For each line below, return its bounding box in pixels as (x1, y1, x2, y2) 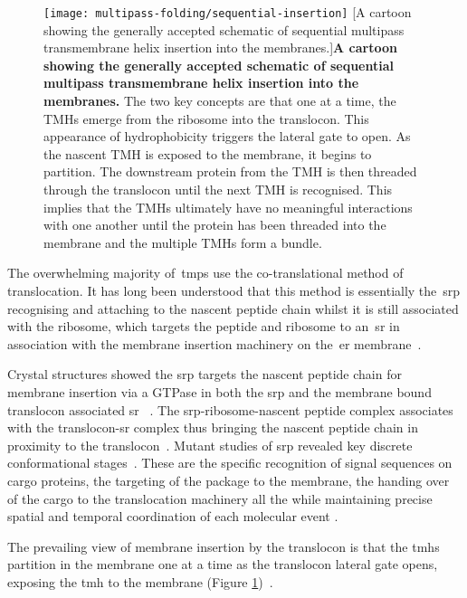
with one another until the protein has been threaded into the (43, 215, 386, 234)
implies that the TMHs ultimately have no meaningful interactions (43, 197, 413, 216)
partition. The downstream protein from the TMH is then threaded (43, 162, 417, 181)
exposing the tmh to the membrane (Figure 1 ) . (7, 572, 273, 591)
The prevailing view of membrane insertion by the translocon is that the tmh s (7, 536, 440, 555)
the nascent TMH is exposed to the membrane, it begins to (43, 144, 372, 163)
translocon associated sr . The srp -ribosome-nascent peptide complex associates (7, 400, 453, 419)
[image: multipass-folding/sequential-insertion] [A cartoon (43, 3, 412, 21)
